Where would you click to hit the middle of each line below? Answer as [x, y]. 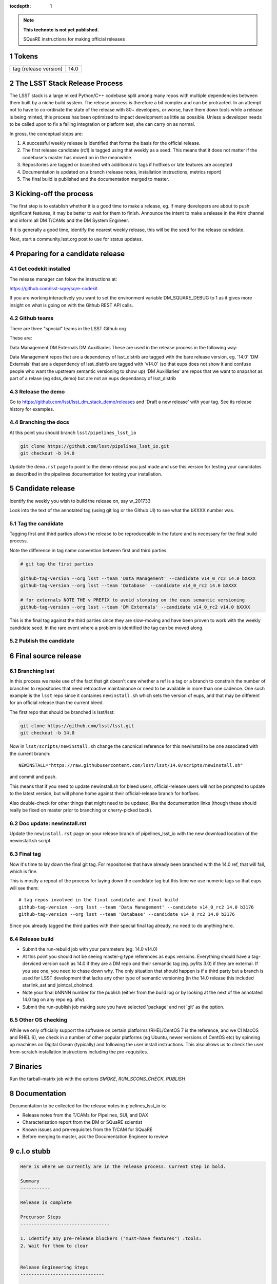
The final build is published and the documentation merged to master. [96, 179]
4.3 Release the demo [37, 391]
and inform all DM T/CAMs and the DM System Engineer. [69, 220]
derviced [32, 964]
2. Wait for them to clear [54, 1246]
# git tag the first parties [57, 564]
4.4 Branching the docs [39, 422]
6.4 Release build [32, 939]
